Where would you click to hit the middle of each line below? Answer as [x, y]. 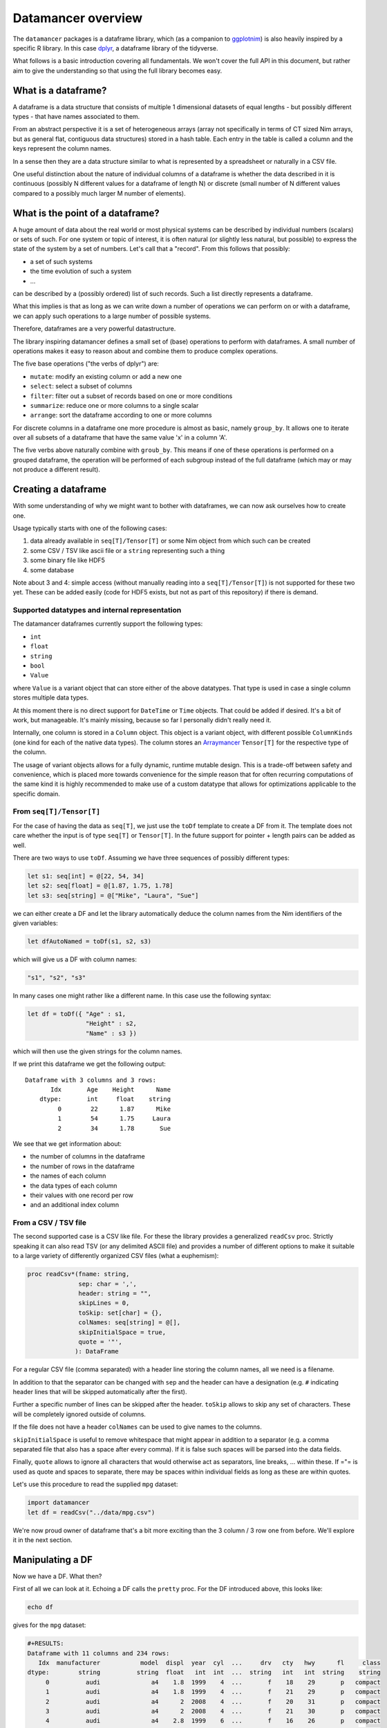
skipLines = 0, [104, 1303]
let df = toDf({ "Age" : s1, [77, 1014]
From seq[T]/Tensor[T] [56, 811]
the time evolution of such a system [81, 271]
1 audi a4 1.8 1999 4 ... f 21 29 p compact [213, 1692]
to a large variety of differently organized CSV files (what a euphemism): [116, 1256]
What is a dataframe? [60, 90]
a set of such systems [62, 261]
